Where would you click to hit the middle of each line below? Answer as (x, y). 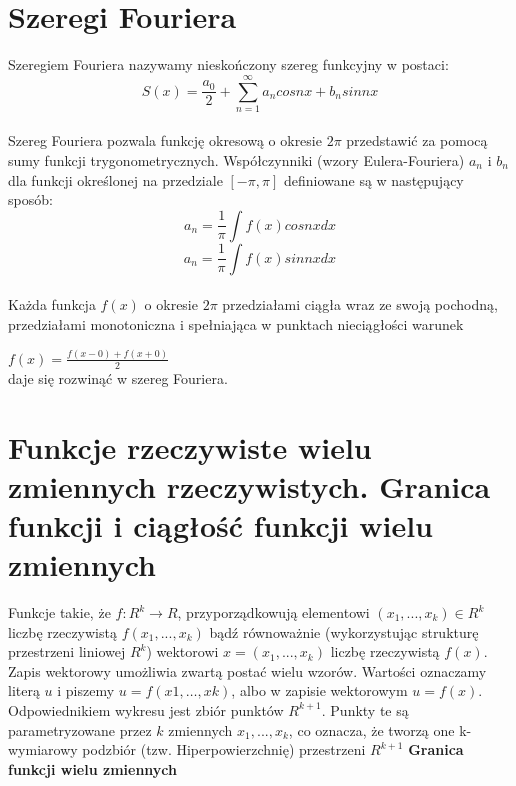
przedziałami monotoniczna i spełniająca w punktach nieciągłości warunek (236, 324)
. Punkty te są (365, 709)
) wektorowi (182, 651)
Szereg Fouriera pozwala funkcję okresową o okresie (165, 140)
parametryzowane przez (80, 729)
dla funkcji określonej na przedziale (115, 179)
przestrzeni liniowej (67, 651)
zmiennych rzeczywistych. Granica (249, 485)
